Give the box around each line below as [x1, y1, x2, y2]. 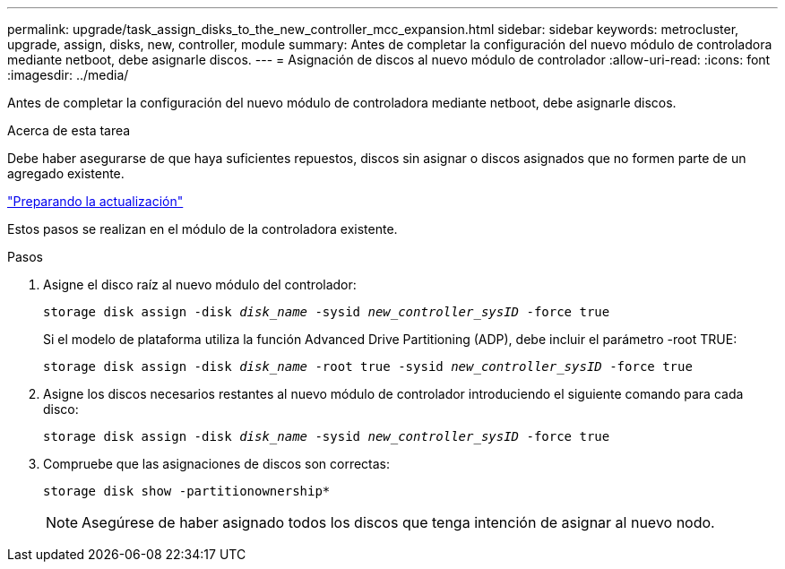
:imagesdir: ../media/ [7, 67, 129, 82]
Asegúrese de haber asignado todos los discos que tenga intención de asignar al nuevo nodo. [82, 513, 715, 531]
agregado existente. [7, 166, 125, 181]
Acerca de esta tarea [7, 123, 131, 138]
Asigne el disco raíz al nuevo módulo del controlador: [43, 277, 357, 292]
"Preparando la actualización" [7, 194, 184, 209]
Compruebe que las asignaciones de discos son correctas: [43, 456, 391, 471]
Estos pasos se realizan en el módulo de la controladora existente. [7, 221, 398, 237]
